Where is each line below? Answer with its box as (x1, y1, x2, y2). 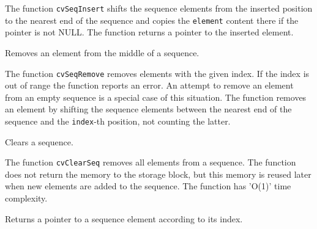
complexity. (5, 192, 48, 205)
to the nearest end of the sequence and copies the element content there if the (5, 13, 299, 26)
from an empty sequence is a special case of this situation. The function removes (5, 90, 307, 103)
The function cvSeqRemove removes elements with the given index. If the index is (5, 67, 310, 79)
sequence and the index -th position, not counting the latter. (5, 114, 231, 127)
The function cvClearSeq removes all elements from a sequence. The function (5, 156, 296, 169)
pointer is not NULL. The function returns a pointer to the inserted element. (5, 26, 294, 38)
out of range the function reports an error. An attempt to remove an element (5, 79, 294, 92)
